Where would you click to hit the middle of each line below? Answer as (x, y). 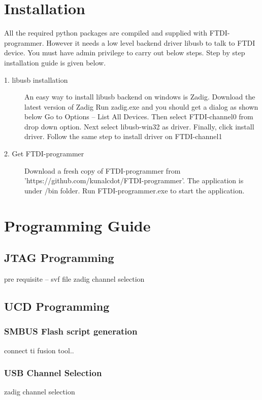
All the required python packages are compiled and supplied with (106, 33)
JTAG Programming (59, 258)
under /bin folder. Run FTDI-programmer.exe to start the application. (135, 190)
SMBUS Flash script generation (71, 331)
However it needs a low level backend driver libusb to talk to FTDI (151, 42)
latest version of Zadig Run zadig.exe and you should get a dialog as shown (141, 106)
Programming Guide (77, 225)
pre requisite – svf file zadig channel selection (74, 279)
